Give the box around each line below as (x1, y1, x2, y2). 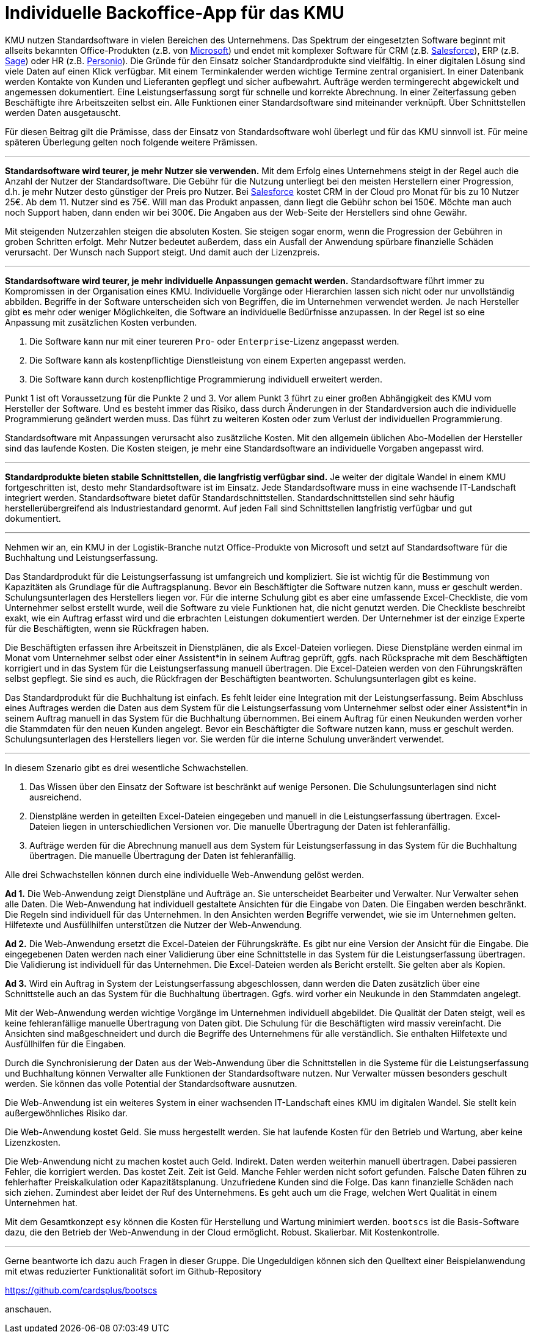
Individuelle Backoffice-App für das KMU (5, 2, 344, 23)
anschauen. (5, 1303, 52, 1314)
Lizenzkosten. (5, 1136, 61, 1147)
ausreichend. (29, 791, 82, 802)
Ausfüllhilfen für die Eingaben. (5, 1038, 126, 1049)
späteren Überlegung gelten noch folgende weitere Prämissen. (5, 136, 258, 147)
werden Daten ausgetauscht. (5, 107, 121, 118)
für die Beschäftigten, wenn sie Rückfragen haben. (5, 623, 209, 634)
